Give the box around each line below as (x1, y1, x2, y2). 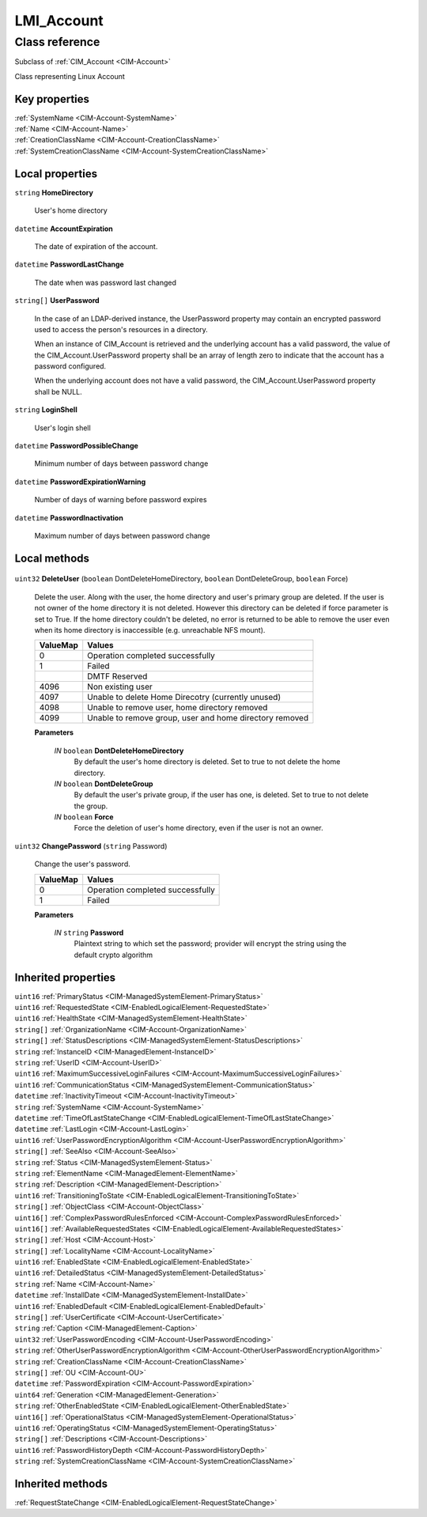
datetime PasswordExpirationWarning (14, 477, 146, 486)
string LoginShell (14, 405, 78, 414)
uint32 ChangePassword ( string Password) (14, 841, 168, 850)
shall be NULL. (34, 387, 82, 396)
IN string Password (54, 928, 124, 937)
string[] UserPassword (14, 296, 100, 305)
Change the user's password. (34, 859, 130, 869)
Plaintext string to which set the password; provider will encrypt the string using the (74, 939, 347, 948)
